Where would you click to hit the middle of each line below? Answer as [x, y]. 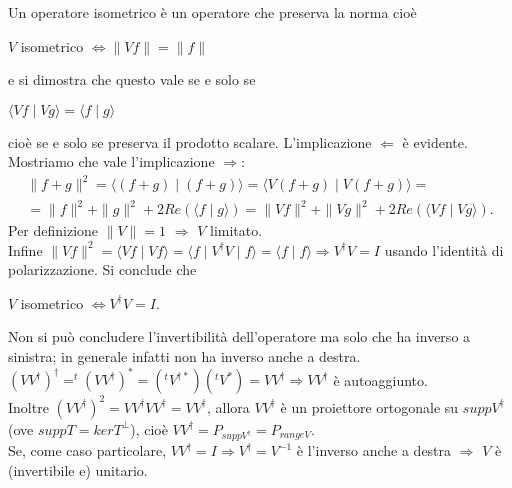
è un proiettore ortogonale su [369, 406]
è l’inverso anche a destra [374, 450]
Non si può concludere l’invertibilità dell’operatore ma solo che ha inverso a [239, 336]
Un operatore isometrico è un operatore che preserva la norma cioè [212, 12]
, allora [228, 406]
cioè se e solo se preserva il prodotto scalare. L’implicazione [190, 141]
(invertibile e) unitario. [78, 469]
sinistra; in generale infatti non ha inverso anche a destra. [184, 356]
